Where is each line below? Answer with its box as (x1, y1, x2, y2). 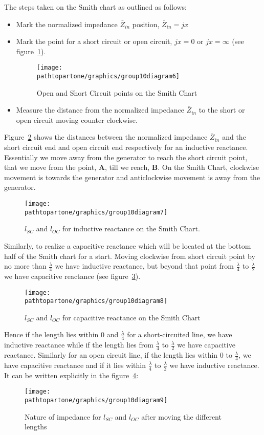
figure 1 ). (16, 46, 46, 56)
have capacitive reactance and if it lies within (4, 359, 146, 370)
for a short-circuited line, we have (127, 329, 232, 340)
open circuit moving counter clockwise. (16, 114, 138, 125)
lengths (25, 421, 47, 432)
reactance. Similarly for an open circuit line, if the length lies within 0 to (4, 350, 232, 360)
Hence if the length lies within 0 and (4, 329, 119, 340)
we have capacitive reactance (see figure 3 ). (4, 270, 141, 281)
